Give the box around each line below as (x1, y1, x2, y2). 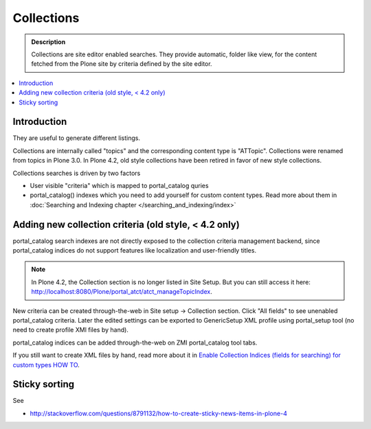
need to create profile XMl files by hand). (12, 326, 128, 334)
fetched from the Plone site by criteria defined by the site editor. (31, 60, 212, 68)
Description (31, 38, 66, 46)
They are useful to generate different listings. (12, 134, 141, 142)
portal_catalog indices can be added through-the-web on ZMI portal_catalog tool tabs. (12, 338, 258, 347)
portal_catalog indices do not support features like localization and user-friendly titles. (12, 246, 257, 255)
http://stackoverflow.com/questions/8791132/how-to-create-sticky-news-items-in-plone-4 (30, 409, 288, 417)
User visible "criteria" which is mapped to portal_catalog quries (30, 181, 209, 189)
